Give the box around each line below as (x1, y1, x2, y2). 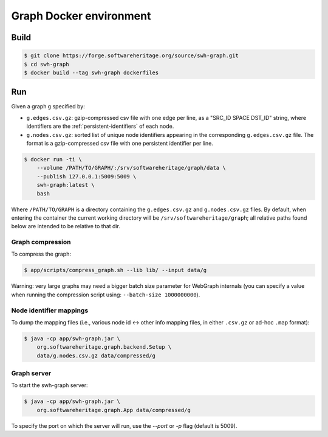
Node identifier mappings (11, 306, 89, 315)
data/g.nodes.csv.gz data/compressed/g (36, 352, 156, 359)
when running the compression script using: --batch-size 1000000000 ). (11, 291, 200, 298)
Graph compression (11, 238, 71, 246)
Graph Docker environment (11, 9, 151, 23)
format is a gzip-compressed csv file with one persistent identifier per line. (26, 140, 214, 147)
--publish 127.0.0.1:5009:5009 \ (36, 173, 137, 180)
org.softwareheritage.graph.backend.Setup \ (36, 344, 172, 351)
